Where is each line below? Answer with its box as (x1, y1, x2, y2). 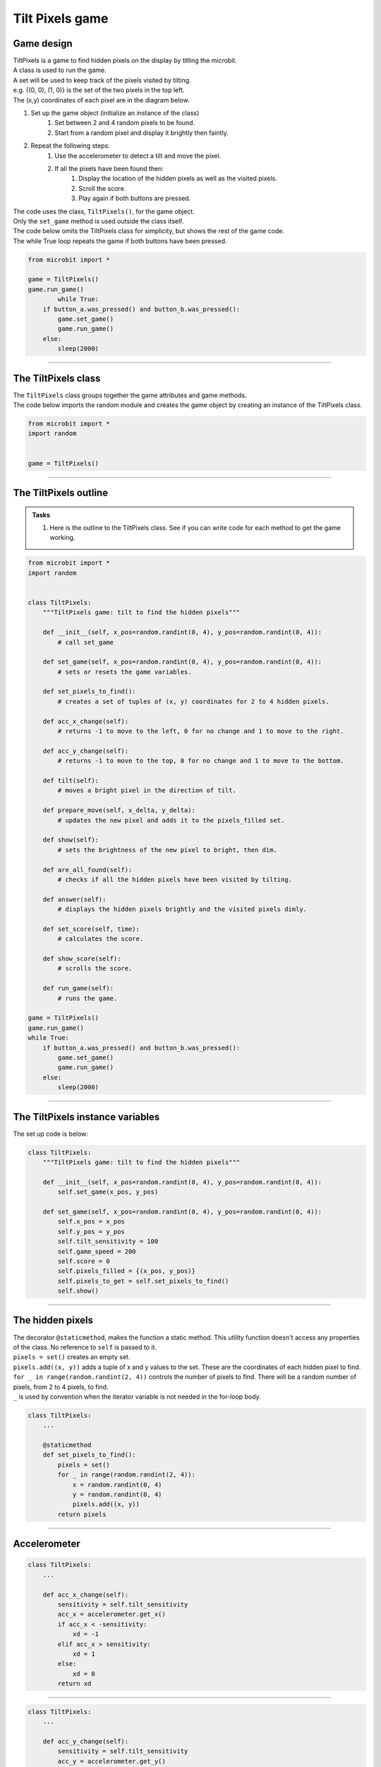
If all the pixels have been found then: (54, 164, 164, 172)
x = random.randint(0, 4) (72, 1481, 162, 1489)
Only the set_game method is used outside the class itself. (13, 216, 184, 225)
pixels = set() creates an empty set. (13, 1353, 131, 1361)
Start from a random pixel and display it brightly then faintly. (54, 128, 229, 137)
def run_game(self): (42, 985, 114, 992)
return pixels (57, 1510, 107, 1518)
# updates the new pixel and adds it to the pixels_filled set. (57, 816, 285, 824)
